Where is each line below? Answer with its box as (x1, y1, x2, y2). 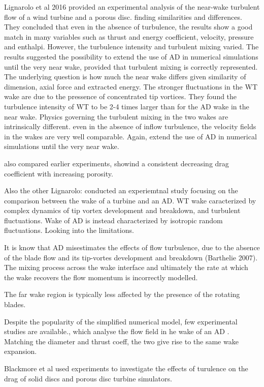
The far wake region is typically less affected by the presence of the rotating (4, 289, 240, 300)
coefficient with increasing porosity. (4, 168, 113, 178)
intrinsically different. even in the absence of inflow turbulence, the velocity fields (4, 121, 256, 132)
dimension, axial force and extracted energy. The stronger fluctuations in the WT (4, 81, 257, 92)
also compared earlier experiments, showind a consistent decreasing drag (4, 158, 229, 168)
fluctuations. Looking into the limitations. (4, 225, 134, 235)
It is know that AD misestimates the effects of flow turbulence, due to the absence (4, 242, 260, 253)
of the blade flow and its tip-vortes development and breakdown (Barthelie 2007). (4, 252, 258, 262)
